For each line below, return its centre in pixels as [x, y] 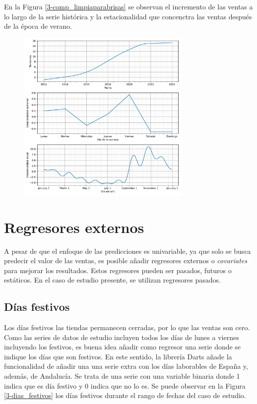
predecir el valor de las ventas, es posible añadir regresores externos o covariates [126, 260]
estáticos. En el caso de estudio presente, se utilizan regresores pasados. [112, 280]
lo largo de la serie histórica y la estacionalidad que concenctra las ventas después [128, 16]
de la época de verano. [38, 26]
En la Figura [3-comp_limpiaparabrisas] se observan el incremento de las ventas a [128, 6]
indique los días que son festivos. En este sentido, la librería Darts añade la [118, 356]
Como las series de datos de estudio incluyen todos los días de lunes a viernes [122, 337]
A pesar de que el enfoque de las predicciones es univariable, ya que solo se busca [128, 251]
